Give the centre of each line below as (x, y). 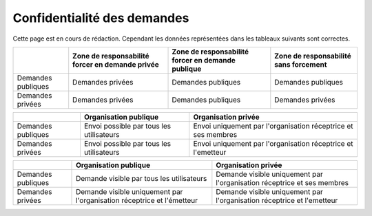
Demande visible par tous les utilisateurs (142, 178)
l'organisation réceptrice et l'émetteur (137, 200)
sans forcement (301, 64)
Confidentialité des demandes (101, 18)
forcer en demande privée (116, 64)
